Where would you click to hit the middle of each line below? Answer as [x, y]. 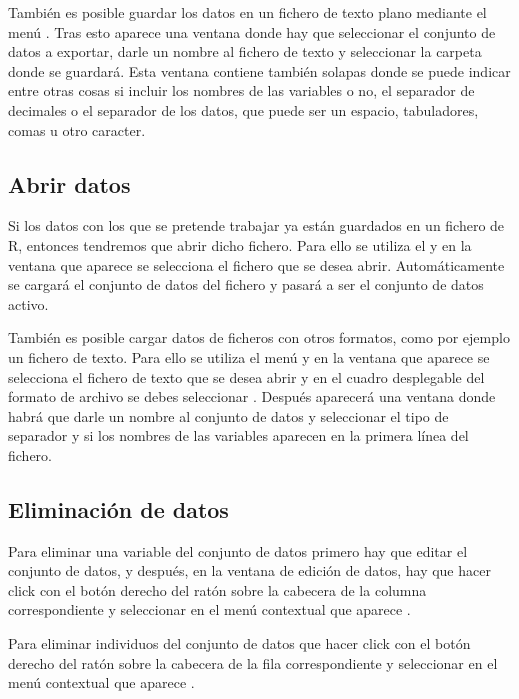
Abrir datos [69, 183]
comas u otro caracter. [77, 129]
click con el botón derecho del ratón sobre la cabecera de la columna [217, 589]
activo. [28, 303]
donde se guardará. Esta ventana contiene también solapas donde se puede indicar [259, 70]
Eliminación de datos [118, 508]
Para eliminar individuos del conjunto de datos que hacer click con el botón [239, 643]
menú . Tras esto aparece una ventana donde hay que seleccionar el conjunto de [252, 31]
